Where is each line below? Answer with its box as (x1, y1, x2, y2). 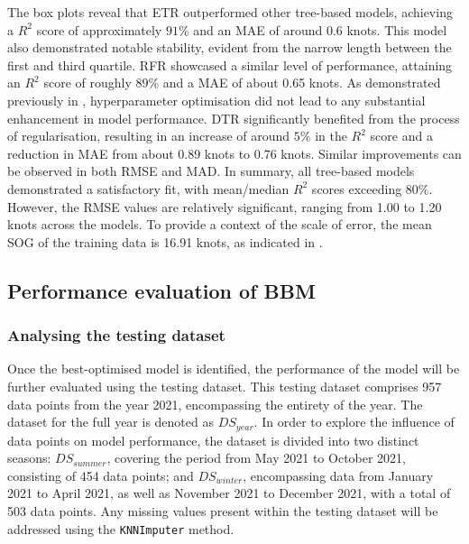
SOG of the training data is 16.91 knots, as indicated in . (7, 232, 323, 251)
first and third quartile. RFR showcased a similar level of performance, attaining (7, 55, 453, 74)
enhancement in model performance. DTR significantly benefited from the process (7, 108, 460, 127)
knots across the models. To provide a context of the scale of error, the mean (7, 215, 432, 234)
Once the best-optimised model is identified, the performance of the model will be (7, 359, 460, 378)
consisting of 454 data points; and (7, 466, 194, 484)
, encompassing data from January (243, 466, 434, 484)
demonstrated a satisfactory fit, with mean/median (7, 179, 290, 198)
